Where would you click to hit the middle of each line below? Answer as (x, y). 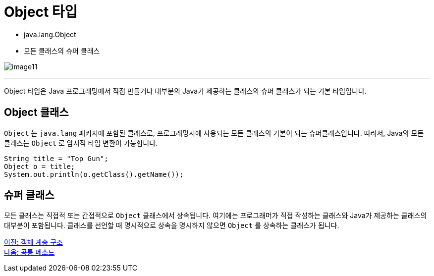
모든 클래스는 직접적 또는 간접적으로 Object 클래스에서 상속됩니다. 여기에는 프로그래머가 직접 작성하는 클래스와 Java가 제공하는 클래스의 (216, 216)
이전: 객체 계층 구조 (33, 242)
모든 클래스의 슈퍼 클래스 (62, 51)
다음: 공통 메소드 (29, 252)
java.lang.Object (50, 34)
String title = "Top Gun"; (56, 158)
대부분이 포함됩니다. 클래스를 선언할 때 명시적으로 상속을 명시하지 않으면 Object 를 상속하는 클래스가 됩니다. (172, 225)
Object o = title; (40, 166)
